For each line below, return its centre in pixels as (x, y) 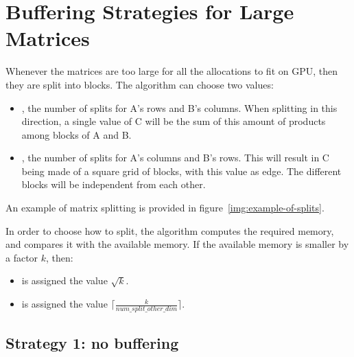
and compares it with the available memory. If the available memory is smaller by (177, 244)
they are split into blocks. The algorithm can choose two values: (140, 84)
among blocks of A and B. (76, 134)
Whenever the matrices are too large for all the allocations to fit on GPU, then (172, 71)
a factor (22, 257)
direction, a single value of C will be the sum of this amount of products (174, 121)
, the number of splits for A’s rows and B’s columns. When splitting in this (179, 107)
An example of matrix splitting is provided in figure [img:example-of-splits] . (165, 208)
